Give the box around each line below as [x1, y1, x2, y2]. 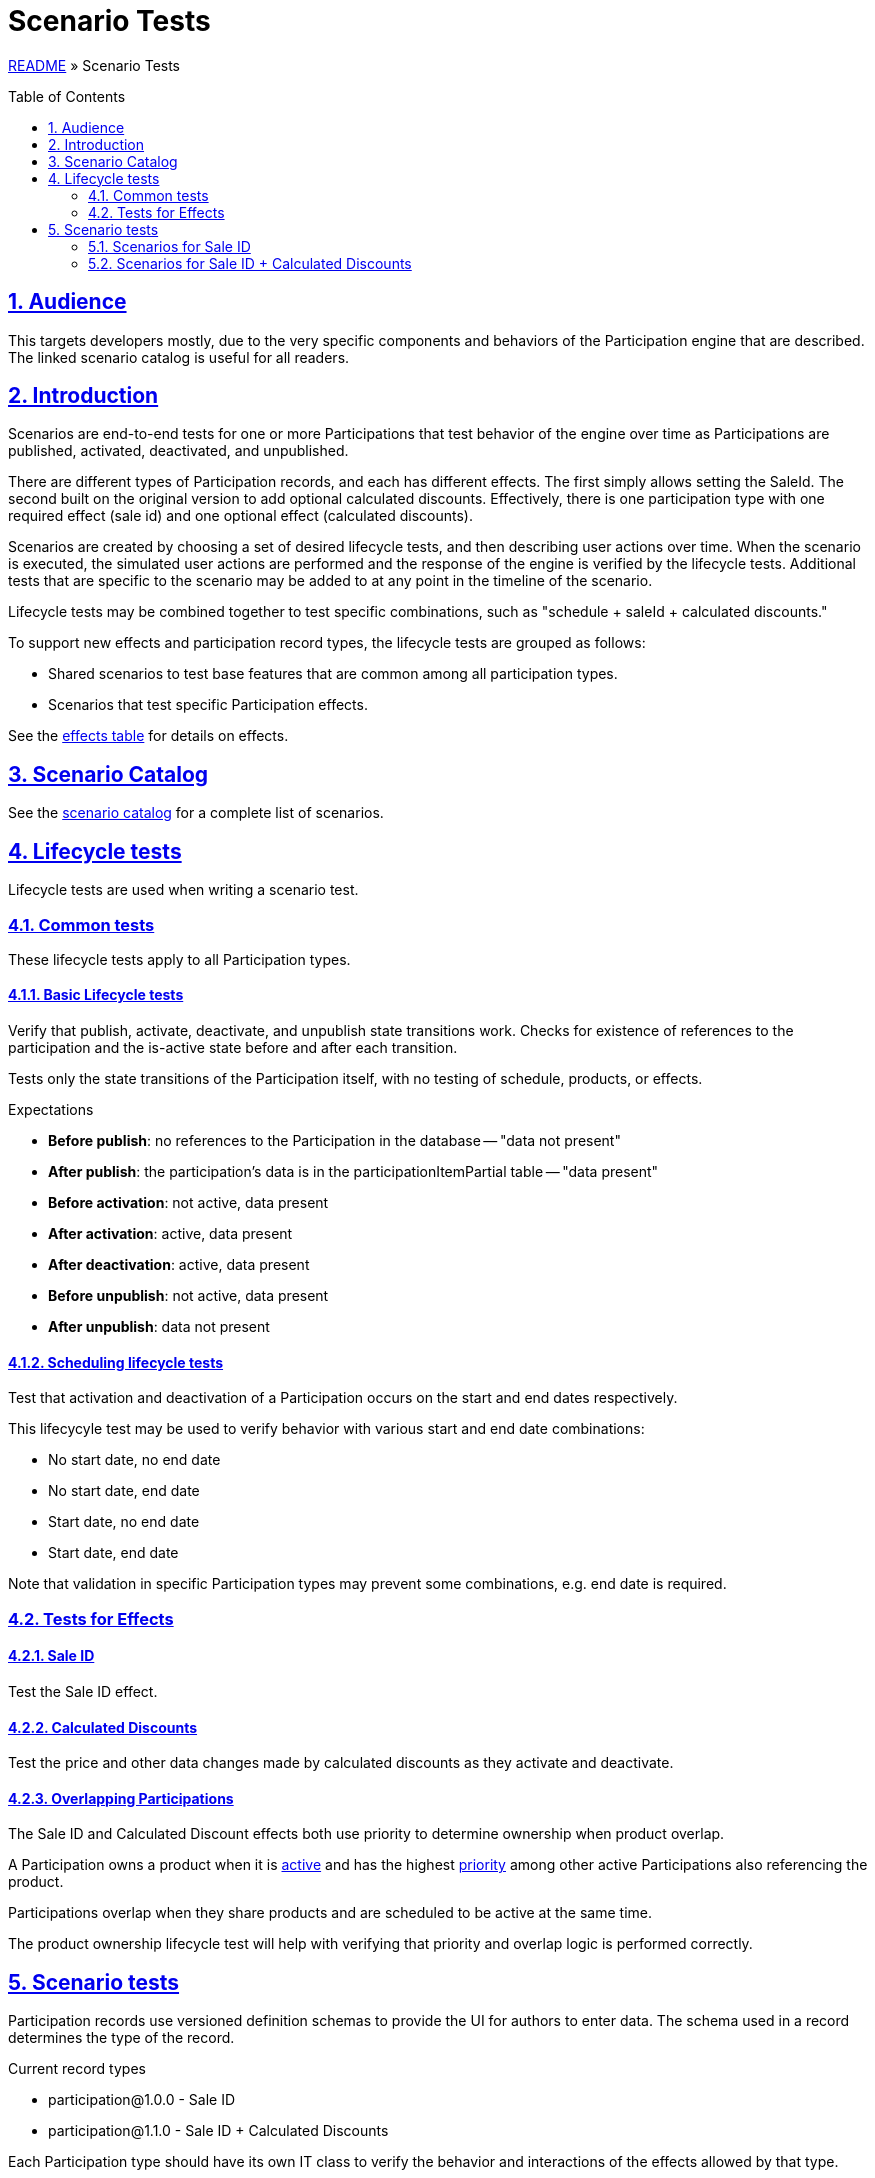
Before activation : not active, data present [48, 1194, 329, 1212]
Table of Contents [8, 87, 126, 105]
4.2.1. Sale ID [8, 1647, 95, 1665]
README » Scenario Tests [8, 56, 181, 74]
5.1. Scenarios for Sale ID [88, 237, 251, 255]
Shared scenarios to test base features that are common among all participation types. [48, 665, 618, 683]
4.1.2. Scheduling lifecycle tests [8, 1353, 224, 1371]
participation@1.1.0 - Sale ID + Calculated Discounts [48, 2122, 389, 2140]
